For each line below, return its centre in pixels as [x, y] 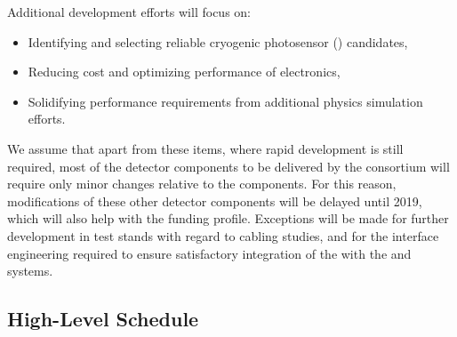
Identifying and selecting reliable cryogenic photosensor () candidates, [218, 41]
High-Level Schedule [103, 319]
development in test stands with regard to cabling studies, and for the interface [223, 235]
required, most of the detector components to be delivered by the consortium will [228, 166]
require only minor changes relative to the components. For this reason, [202, 184]
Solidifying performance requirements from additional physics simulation [225, 101]
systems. [30, 271]
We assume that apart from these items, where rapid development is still [205, 148]
